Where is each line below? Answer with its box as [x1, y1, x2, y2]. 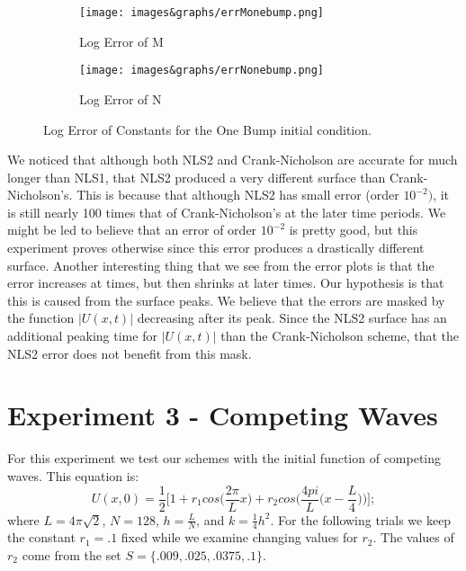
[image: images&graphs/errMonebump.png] [79, 6, 325, 19]
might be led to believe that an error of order [7, 220, 257, 239]
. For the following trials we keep [270, 510, 452, 529]
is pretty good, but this [289, 220, 418, 239]
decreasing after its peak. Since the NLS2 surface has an [137, 308, 447, 327]
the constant [7, 528, 76, 547]
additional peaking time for [7, 326, 157, 345]
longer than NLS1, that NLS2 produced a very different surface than [7, 167, 386, 186]
